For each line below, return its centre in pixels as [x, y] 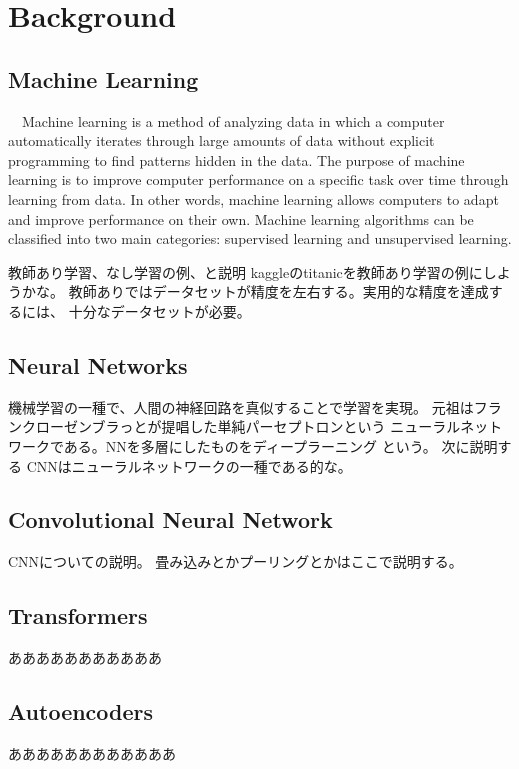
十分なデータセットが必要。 [159, 310]
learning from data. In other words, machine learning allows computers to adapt [253, 198]
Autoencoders [81, 711]
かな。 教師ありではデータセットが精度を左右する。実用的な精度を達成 [255, 291]
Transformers [78, 615]
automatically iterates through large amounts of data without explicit [221, 140]
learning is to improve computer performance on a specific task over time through [258, 179]
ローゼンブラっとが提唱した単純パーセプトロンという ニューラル [248, 426]
